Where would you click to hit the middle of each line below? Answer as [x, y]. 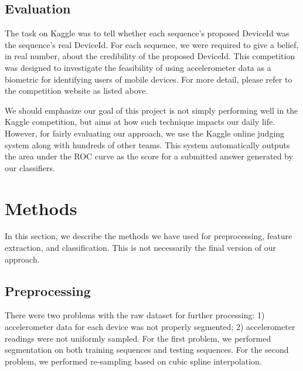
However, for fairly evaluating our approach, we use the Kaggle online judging [145, 133]
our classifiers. [30, 167]
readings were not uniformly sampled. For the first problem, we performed [138, 338]
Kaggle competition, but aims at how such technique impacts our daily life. [140, 122]
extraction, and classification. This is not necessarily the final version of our [141, 248]
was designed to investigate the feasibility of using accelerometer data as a [138, 67]
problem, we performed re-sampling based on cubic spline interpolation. [133, 361]
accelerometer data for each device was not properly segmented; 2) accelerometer [150, 327]
